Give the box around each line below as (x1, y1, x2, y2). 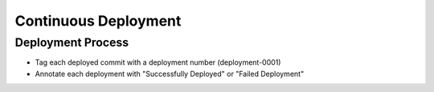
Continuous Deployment (14, 12, 182, 30)
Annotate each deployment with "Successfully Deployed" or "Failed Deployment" (35, 69, 305, 78)
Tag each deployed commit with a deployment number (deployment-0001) (35, 58, 281, 67)
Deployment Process (14, 35, 129, 50)
